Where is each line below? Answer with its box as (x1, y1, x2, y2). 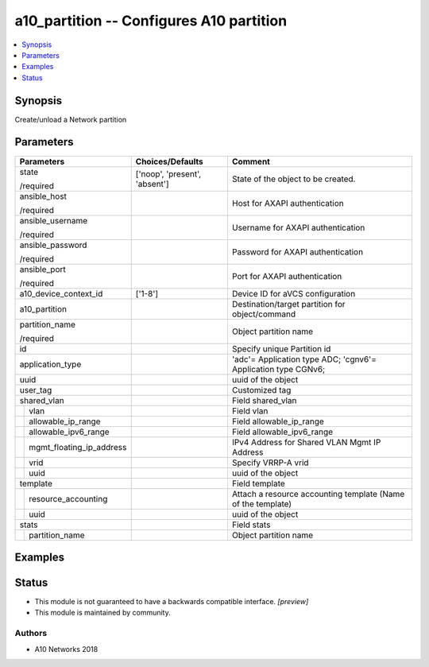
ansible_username (19, 215, 88, 226)
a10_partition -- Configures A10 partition (14, 12, 288, 29)
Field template (231, 478, 285, 489)
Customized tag (231, 384, 292, 395)
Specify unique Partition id (231, 343, 331, 354)
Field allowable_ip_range (231, 416, 325, 427)
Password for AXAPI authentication (231, 246, 364, 258)
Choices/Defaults (135, 156, 204, 167)
